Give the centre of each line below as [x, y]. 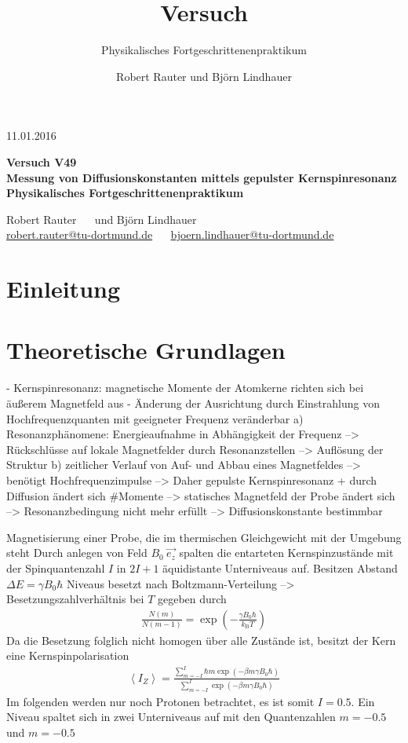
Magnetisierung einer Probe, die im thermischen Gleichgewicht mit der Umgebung [204, 537]
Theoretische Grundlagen [146, 350]
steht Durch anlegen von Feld [77, 553]
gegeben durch [192, 599]
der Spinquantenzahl [56, 567]
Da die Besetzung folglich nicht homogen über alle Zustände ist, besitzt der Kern [201, 640]
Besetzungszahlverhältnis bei [75, 599]
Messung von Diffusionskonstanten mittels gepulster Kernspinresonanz [202, 177]
